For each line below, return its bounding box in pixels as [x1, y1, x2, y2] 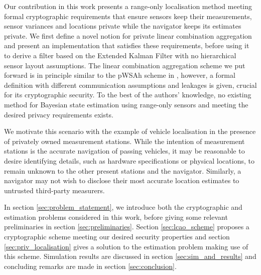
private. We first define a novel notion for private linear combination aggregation [4, 30, 252, 41]
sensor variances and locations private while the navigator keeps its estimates [4, 21, 241, 31]
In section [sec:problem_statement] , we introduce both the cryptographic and [4, 202, 242, 212]
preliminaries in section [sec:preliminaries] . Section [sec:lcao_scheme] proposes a [4, 221, 249, 232]
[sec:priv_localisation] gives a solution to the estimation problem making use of [4, 241, 248, 251]
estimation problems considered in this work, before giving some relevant [4, 211, 228, 222]
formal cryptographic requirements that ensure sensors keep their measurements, [4, 11, 252, 21]
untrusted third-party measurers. [4, 185, 105, 195]
